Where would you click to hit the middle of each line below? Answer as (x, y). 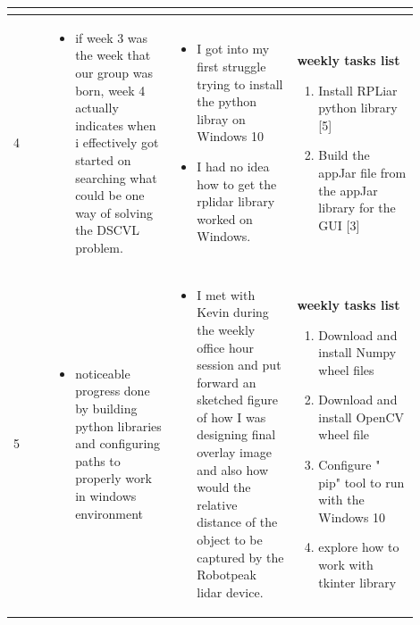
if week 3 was (112, 37)
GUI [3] (339, 225)
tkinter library (357, 582)
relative (217, 504)
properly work (113, 478)
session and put (239, 365)
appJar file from (362, 172)
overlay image (234, 452)
